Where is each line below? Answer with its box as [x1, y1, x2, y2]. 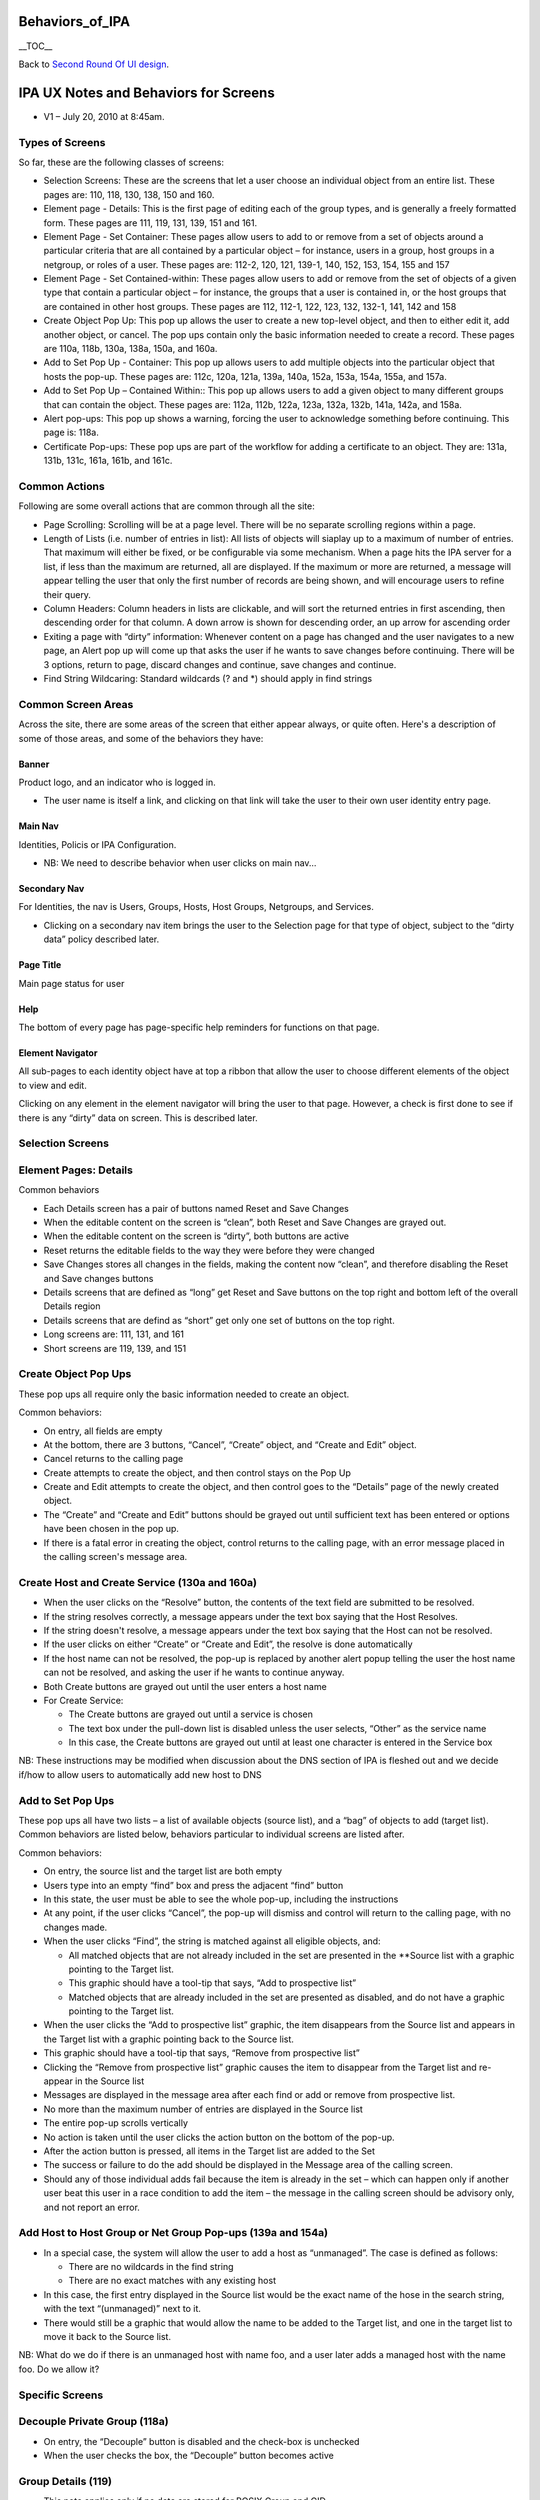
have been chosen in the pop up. [43, 1523, 180, 1535]
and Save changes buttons [43, 1272, 154, 1284]
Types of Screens [18, 135, 106, 149]
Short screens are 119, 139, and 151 [43, 1342, 187, 1354]
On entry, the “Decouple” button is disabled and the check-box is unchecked [43, 2435, 360, 2447]
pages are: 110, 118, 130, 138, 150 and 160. [43, 188, 215, 200]
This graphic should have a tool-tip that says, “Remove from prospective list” [43, 2047, 360, 2059]
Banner [18, 758, 50, 770]
